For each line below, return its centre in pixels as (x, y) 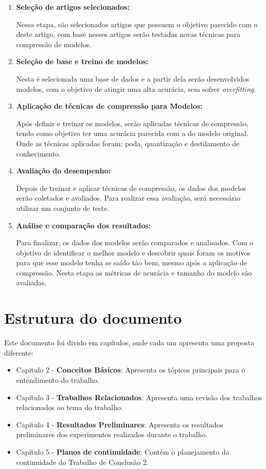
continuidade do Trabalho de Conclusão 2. (82, 462)
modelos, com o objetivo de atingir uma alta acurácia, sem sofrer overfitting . (136, 89)
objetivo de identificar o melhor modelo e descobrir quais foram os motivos (133, 252)
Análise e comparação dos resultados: (84, 225)
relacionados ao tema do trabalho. (69, 407)
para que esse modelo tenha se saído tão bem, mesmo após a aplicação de (131, 262)
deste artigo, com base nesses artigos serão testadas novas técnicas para (128, 34)
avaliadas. (31, 282)
